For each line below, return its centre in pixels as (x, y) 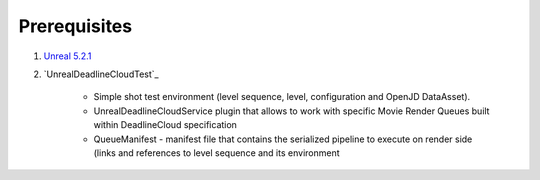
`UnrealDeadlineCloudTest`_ (101, 74)
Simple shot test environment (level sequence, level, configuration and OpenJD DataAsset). (282, 97)
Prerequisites (75, 26)
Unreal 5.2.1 (67, 56)
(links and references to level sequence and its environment (216, 152)
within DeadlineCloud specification (165, 125)
